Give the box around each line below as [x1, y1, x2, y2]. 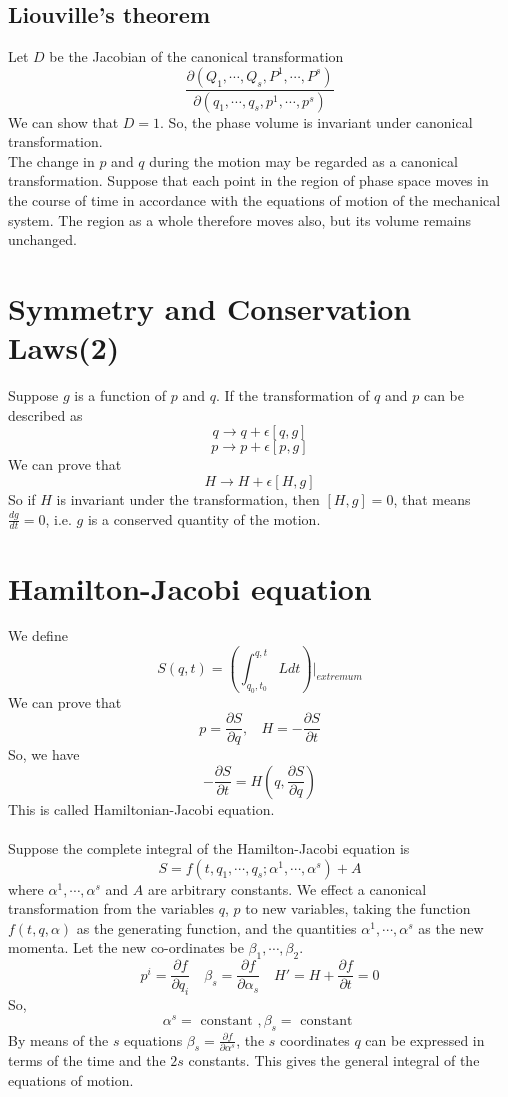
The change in [8, 150, 95, 171]
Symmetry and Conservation [8, 288, 412, 329]
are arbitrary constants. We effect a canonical [147, 878, 427, 899]
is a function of [74, 385, 167, 406]
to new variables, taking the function [245, 898, 471, 919]
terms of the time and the [8, 1050, 166, 1071]
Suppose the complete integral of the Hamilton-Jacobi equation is [8, 838, 410, 859]
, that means [393, 488, 471, 509]
